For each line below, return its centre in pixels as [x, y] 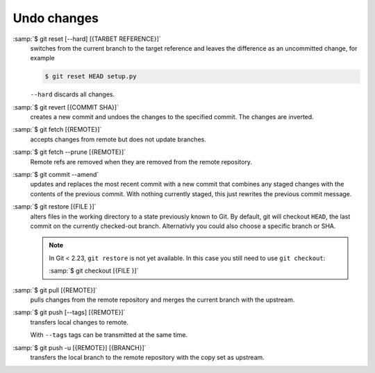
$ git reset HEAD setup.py [91, 77]
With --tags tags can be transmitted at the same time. [109, 335]
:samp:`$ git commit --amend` [56, 175]
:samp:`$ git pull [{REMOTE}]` [55, 290]
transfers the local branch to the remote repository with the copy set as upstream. [148, 357]
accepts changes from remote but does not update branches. [118, 139]
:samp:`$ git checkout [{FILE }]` [94, 271]
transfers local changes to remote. [79, 322]
